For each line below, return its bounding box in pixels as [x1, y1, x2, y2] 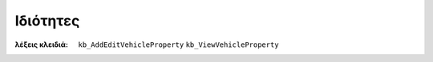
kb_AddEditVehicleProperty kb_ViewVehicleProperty [78, 40, 280, 49]
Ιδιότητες [14, 12, 80, 29]
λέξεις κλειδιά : [14, 40, 68, 49]
